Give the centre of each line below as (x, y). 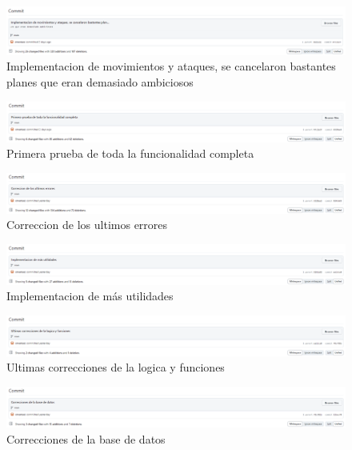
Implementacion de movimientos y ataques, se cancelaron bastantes (171, 66)
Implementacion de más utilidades (90, 296)
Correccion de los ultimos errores (87, 225)
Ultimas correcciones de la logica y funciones (116, 367)
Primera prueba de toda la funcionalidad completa (130, 153)
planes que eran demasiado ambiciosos (100, 82)
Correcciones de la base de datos (86, 438)
